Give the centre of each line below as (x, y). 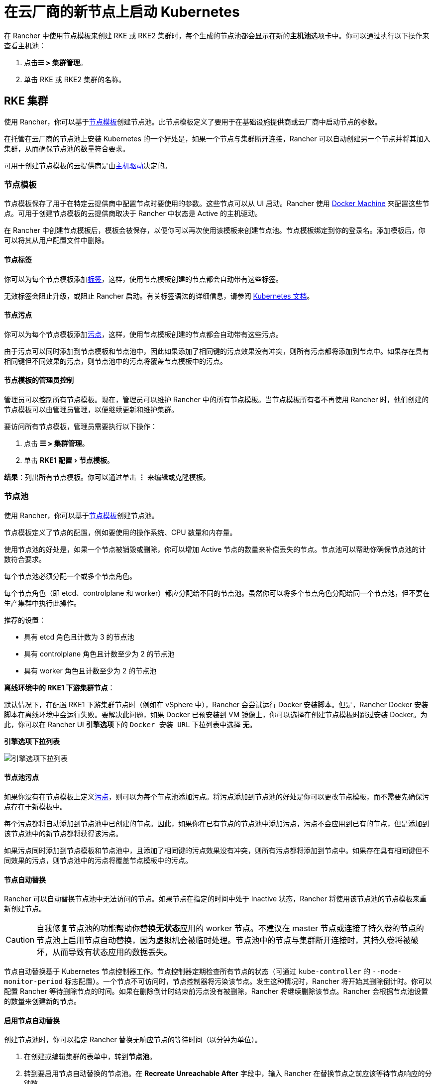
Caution (20, 940)
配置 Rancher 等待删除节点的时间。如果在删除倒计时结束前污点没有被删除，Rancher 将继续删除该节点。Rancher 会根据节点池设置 (216, 991)
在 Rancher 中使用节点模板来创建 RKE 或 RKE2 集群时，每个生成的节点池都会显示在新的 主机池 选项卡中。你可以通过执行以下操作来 (217, 35)
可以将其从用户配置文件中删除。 (56, 240)
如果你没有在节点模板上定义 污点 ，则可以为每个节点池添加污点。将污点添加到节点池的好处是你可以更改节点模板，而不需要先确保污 (217, 796)
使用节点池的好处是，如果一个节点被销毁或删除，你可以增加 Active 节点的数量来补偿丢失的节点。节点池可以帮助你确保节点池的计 (215, 549)
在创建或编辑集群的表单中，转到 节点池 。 (90, 1057)
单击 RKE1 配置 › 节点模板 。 (69, 460)
